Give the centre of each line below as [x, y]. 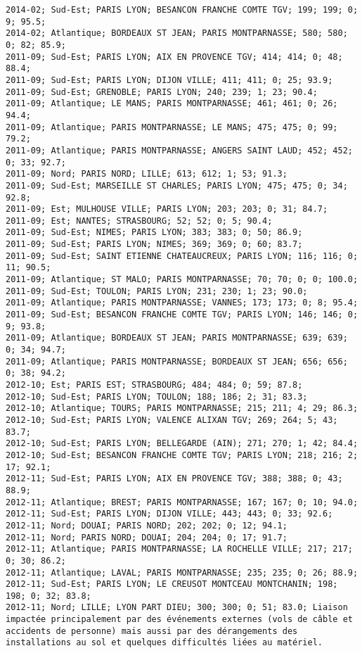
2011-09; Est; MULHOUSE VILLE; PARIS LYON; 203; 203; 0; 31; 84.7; [167, 209]
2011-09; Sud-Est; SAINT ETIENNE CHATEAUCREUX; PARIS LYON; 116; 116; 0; [182, 256]
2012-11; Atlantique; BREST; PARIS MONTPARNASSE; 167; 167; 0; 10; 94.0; [182, 502]
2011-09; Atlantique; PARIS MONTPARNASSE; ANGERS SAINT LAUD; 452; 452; [179, 150]
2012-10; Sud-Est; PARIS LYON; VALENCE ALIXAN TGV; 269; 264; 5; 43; [172, 420]
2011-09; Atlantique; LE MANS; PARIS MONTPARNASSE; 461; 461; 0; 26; [172, 104]
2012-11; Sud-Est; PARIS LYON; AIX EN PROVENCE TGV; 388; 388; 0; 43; [174, 479]
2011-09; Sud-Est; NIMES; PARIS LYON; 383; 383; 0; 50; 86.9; [154, 233]
